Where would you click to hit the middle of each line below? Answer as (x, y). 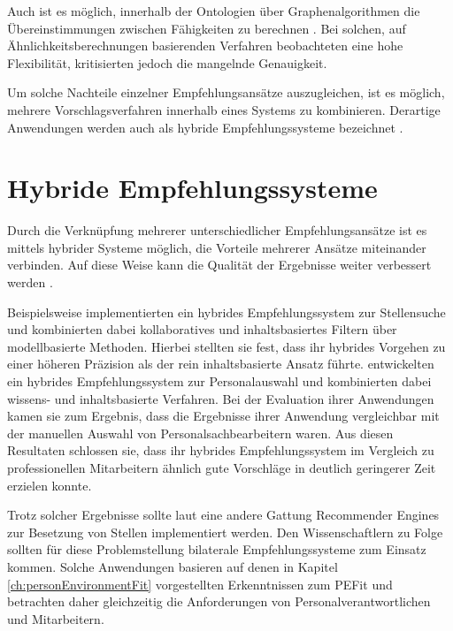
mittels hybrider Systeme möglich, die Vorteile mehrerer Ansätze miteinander (217, 247)
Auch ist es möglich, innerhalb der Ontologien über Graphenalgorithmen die (214, 11)
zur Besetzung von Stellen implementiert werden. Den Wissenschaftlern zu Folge (225, 532)
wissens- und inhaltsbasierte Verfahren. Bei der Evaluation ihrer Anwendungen (221, 398)
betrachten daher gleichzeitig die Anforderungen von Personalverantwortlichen (219, 601)
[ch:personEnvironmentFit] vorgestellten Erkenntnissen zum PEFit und (200, 584)
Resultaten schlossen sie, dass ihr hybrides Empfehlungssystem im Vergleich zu (221, 450)
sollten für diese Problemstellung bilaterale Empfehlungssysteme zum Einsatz (217, 549)
